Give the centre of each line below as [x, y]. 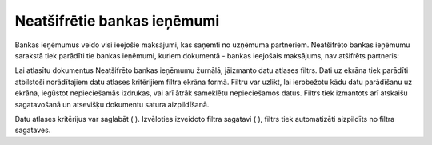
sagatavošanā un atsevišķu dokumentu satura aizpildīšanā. [112, 104]
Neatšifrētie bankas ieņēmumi [117, 21]
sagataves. [33, 130]
